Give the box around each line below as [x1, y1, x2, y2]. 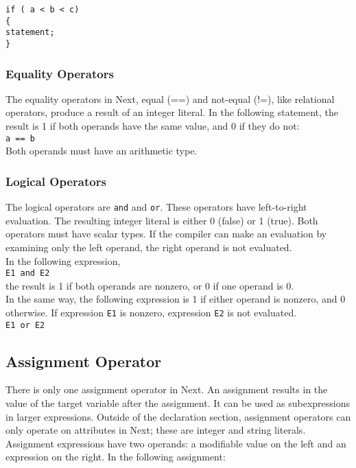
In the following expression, [5, 253, 121, 268]
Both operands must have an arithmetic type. [5, 143, 198, 158]
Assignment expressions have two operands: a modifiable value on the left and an [5, 436, 346, 450]
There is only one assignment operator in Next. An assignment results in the [5, 382, 328, 397]
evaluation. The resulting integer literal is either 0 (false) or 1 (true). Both [5, 213, 318, 227]
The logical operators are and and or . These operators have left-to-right [5, 200, 307, 214]
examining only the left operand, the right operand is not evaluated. [5, 239, 292, 254]
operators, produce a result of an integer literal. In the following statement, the [5, 105, 339, 119]
